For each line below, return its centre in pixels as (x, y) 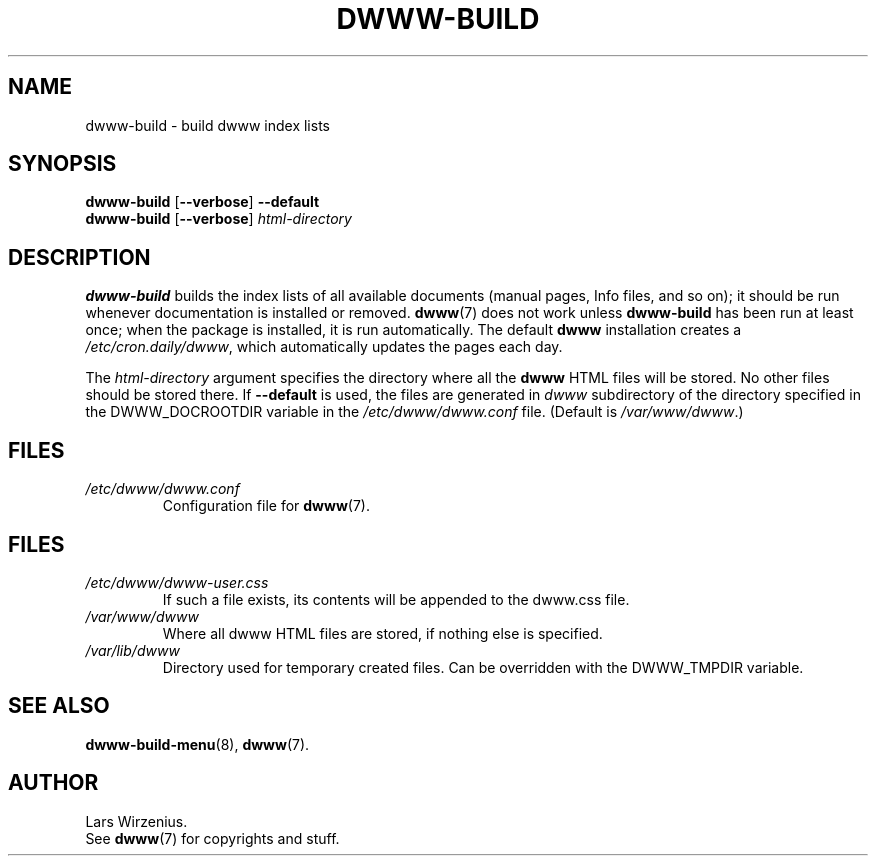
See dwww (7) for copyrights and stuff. (212, 838)
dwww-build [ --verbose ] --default (202, 202)
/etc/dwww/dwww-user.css (177, 582)
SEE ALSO (59, 706)
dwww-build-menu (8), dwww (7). (197, 744)
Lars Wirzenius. (136, 821)
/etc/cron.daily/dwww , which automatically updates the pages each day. (324, 347)
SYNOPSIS (62, 164)
